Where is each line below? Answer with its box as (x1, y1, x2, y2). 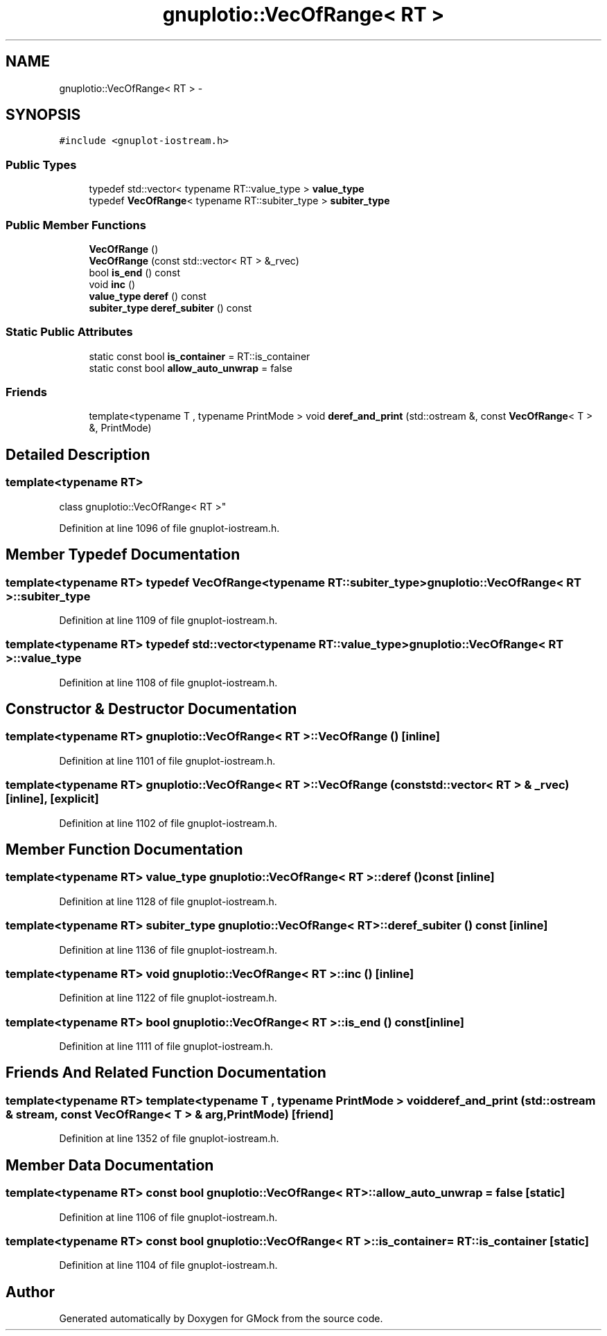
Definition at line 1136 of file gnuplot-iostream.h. (59, 943, 278, 956)
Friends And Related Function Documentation (6, 1064, 326, 1082)
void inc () (89, 278, 136, 290)
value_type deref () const (89, 290, 206, 302)
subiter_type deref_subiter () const (89, 301, 252, 314)
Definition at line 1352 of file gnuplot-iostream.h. (59, 1132, 279, 1145)
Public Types (6, 157, 77, 172)
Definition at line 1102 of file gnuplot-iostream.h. (59, 817, 278, 829)
